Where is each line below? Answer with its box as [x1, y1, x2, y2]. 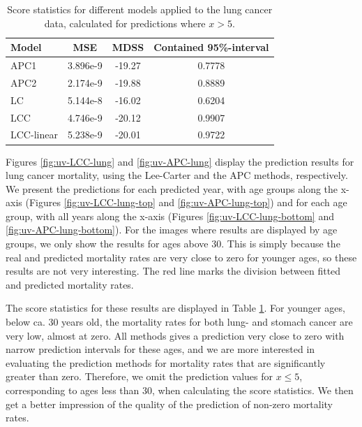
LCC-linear [10, 127, 58, 142]
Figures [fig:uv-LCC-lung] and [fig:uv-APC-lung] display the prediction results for [6, 154, 354, 168]
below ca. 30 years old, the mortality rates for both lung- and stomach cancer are [6, 314, 353, 329]
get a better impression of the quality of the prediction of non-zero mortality [6, 396, 333, 411]
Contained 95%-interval [153, 40, 269, 55]
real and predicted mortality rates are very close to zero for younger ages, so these [6, 249, 357, 264]
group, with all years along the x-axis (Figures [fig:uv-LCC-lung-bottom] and [6, 208, 334, 223]
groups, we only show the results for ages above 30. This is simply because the [6, 236, 340, 251]
